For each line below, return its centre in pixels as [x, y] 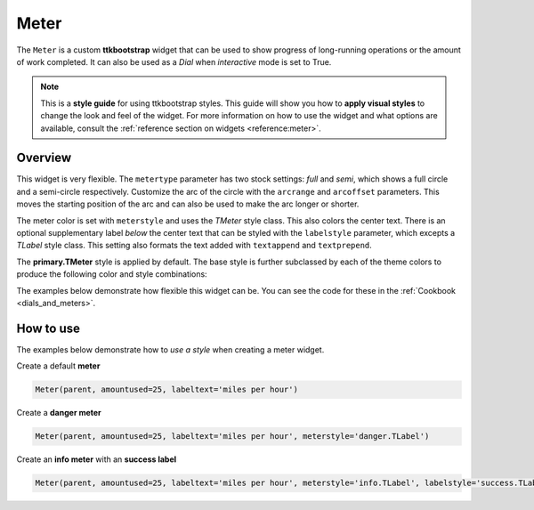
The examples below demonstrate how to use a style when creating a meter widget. [170, 349]
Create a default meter [58, 366]
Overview [44, 158]
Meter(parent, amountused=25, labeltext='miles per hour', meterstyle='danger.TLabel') [232, 437]
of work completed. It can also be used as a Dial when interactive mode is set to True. [174, 61]
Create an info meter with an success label [97, 459]
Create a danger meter [59, 413]
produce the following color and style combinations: [112, 274]
